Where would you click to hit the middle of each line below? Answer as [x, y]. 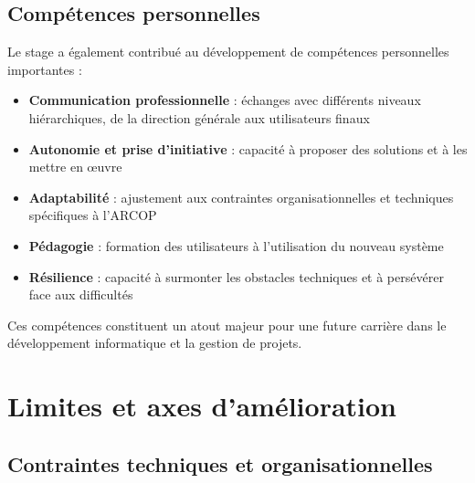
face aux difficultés [81, 294]
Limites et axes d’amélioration [202, 406]
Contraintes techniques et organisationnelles [220, 463]
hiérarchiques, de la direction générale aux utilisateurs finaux [199, 117]
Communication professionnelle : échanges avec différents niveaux [225, 100]
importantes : [45, 69]
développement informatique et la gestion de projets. [155, 343]
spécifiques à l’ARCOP [93, 215]
